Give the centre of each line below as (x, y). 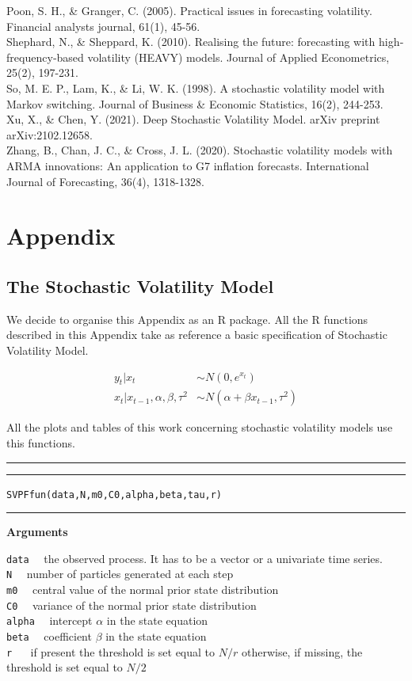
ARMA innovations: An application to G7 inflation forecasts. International (188, 165)
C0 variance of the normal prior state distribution (132, 605)
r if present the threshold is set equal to (111, 651)
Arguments (37, 532)
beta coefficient (49, 636)
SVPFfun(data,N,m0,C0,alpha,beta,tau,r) (114, 495)
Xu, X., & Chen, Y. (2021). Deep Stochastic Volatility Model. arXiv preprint (193, 119)
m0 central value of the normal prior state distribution (143, 590)
